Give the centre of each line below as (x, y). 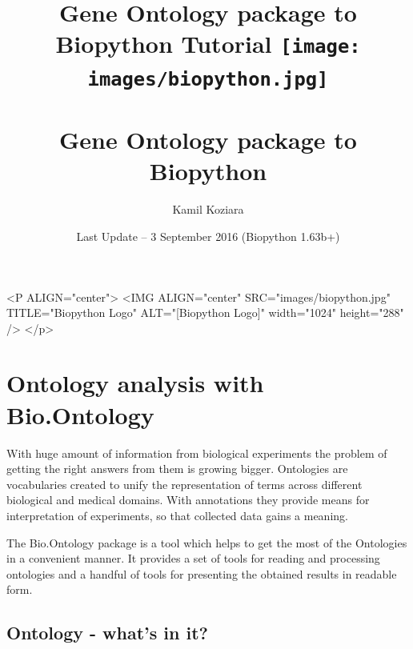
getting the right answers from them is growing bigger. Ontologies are (177, 469)
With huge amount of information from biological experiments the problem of (197, 453)
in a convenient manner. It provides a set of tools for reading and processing (193, 558)
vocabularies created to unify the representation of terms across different (184, 484)
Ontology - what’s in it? (107, 633)
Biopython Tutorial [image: (208, 44)
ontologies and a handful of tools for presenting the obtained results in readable (202, 573)
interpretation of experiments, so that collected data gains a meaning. (177, 515)
